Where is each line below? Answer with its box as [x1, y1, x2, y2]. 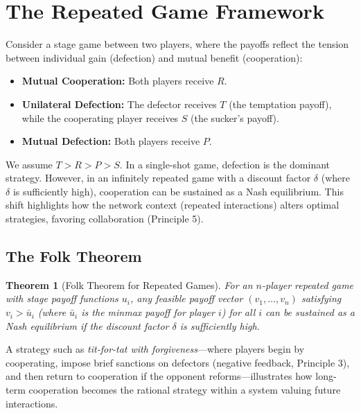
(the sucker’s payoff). [191, 110, 279, 125]
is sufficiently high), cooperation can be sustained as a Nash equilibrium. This [12, 184, 344, 198]
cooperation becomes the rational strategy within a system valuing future [28, 383, 341, 397]
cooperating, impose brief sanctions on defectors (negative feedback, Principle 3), [6, 355, 350, 369]
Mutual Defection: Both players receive [21, 134, 200, 148]
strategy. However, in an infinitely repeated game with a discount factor [6, 170, 311, 185]
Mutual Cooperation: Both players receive [21, 73, 214, 88]
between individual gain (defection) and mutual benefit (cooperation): [6, 50, 303, 64]
